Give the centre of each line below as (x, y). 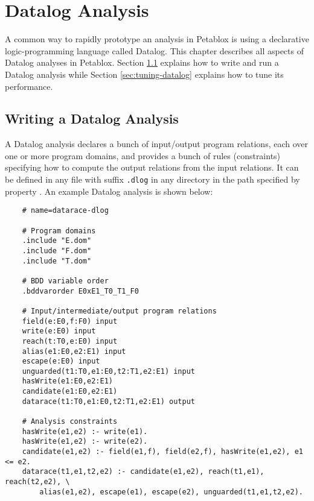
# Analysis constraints (70, 422)
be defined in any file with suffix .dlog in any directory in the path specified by (152, 179)
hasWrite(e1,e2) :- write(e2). (85, 442)
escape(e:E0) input (61, 361)
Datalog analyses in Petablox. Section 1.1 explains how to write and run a (142, 62)
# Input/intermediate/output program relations (119, 311)
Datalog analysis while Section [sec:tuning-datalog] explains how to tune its (144, 74)
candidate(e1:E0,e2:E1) (70, 392)
